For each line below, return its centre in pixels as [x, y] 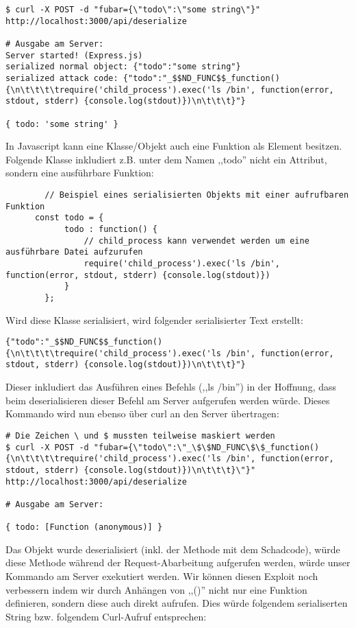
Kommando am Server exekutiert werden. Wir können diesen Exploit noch [162, 576]
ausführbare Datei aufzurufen [74, 252]
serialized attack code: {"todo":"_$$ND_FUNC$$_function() [143, 78]
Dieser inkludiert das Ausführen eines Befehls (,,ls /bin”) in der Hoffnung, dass [171, 387]
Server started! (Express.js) [74, 55]
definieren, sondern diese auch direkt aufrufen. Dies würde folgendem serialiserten [177, 603]
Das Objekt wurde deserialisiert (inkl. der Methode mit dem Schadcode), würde [173, 549]
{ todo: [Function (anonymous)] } [84, 527]
